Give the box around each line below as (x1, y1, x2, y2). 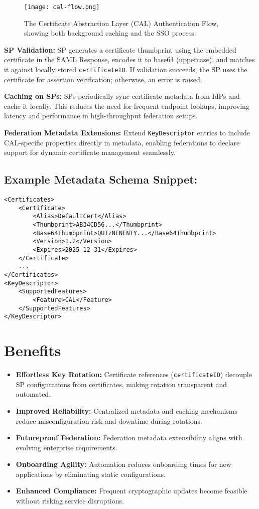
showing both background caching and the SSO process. (24, 28, 196, 38)
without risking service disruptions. (16, 495, 124, 506)
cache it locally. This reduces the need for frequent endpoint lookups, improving (4, 100, 249, 111)
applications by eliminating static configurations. (16, 468, 166, 479)
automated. (16, 389, 51, 399)
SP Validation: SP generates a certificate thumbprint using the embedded (4, 44, 236, 55)
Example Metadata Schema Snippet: (4, 172, 198, 187)
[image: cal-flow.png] (24, 4, 100, 11)
